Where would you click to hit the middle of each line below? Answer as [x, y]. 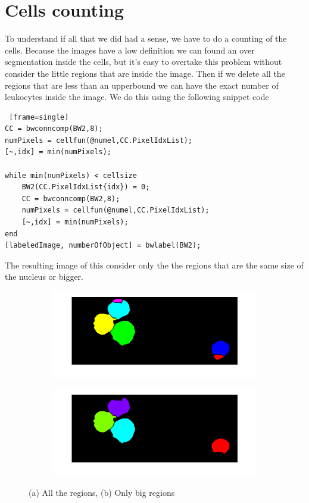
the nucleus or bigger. [44, 277]
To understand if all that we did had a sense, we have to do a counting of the [146, 38]
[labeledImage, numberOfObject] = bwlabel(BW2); [103, 246]
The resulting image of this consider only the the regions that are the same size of [154, 265]
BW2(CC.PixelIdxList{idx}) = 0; [86, 187]
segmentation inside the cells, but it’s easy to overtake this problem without [143, 62]
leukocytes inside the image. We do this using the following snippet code [137, 97]
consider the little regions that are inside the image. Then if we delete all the [145, 73]
